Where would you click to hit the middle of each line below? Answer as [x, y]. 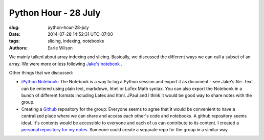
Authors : [18, 48]
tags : [14, 41]
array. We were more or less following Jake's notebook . [66, 64]
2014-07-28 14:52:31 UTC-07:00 [80, 34]
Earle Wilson [60, 48]
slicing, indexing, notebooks [76, 41]
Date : [15, 34]
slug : [14, 27]
